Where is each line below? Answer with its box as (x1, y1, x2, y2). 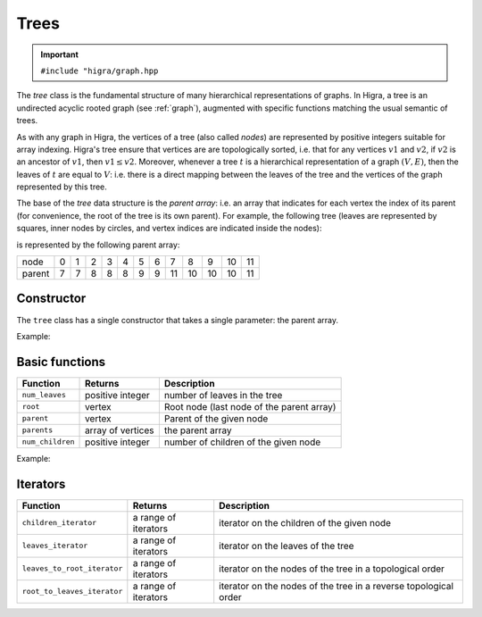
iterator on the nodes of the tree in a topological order (219, 563, 445, 575)
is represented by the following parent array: (16, 239, 180, 250)
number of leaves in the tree (163, 388, 283, 401)
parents (21, 425, 54, 435)
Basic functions (16, 354, 106, 370)
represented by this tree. (16, 181, 107, 192)
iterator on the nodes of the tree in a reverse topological (219, 579, 454, 592)
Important (40, 49, 79, 60)
